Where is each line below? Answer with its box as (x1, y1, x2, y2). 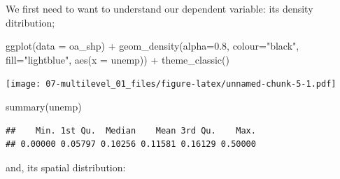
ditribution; (6, 15, 55, 29)
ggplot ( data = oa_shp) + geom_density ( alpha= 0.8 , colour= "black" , (6, 38, 299, 53)
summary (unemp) (6, 99, 82, 114)
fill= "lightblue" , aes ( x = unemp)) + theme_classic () (6, 52, 229, 66)
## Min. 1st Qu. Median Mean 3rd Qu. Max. (6, 125, 256, 136)
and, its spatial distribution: (6, 159, 126, 174)
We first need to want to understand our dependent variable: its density (6, 1, 313, 15)
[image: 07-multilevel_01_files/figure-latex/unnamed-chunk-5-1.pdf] (6, 79, 337, 89)
